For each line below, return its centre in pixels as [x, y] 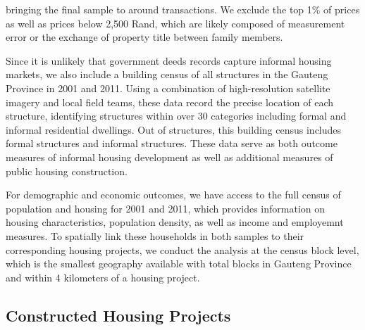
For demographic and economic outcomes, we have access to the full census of [173, 195]
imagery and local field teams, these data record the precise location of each [170, 102]
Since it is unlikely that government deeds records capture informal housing [169, 60]
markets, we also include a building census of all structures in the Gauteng [167, 74]
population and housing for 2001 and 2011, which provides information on [166, 208]
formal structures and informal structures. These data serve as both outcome [172, 143]
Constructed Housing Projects [118, 315]
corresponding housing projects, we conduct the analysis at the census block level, [182, 249]
